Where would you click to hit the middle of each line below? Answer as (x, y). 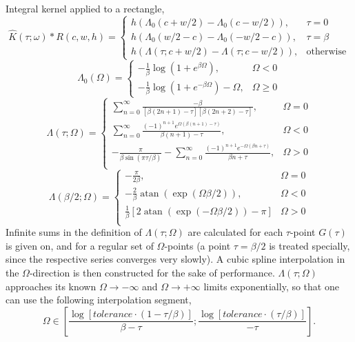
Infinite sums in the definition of (74, 232)
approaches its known (51, 286)
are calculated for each (235, 232)
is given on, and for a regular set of (80, 245)
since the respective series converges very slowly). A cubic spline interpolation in (175, 259)
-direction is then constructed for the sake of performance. (152, 272)
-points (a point (197, 245)
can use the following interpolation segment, (99, 300)
